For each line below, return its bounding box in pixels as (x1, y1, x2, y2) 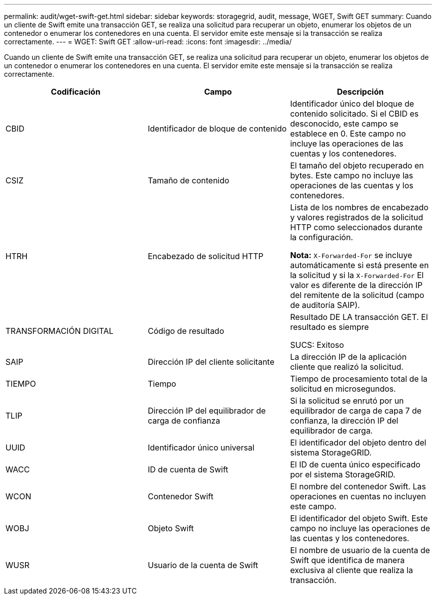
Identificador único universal (147, 443, 255, 452)
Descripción (336, 87, 384, 97)
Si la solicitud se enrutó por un (290, 396, 404, 406)
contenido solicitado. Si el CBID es (290, 109, 419, 119)
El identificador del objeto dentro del (290, 438, 427, 448)
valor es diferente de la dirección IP (290, 280, 423, 290)
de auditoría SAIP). (290, 300, 360, 310)
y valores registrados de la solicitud (290, 212, 423, 222)
